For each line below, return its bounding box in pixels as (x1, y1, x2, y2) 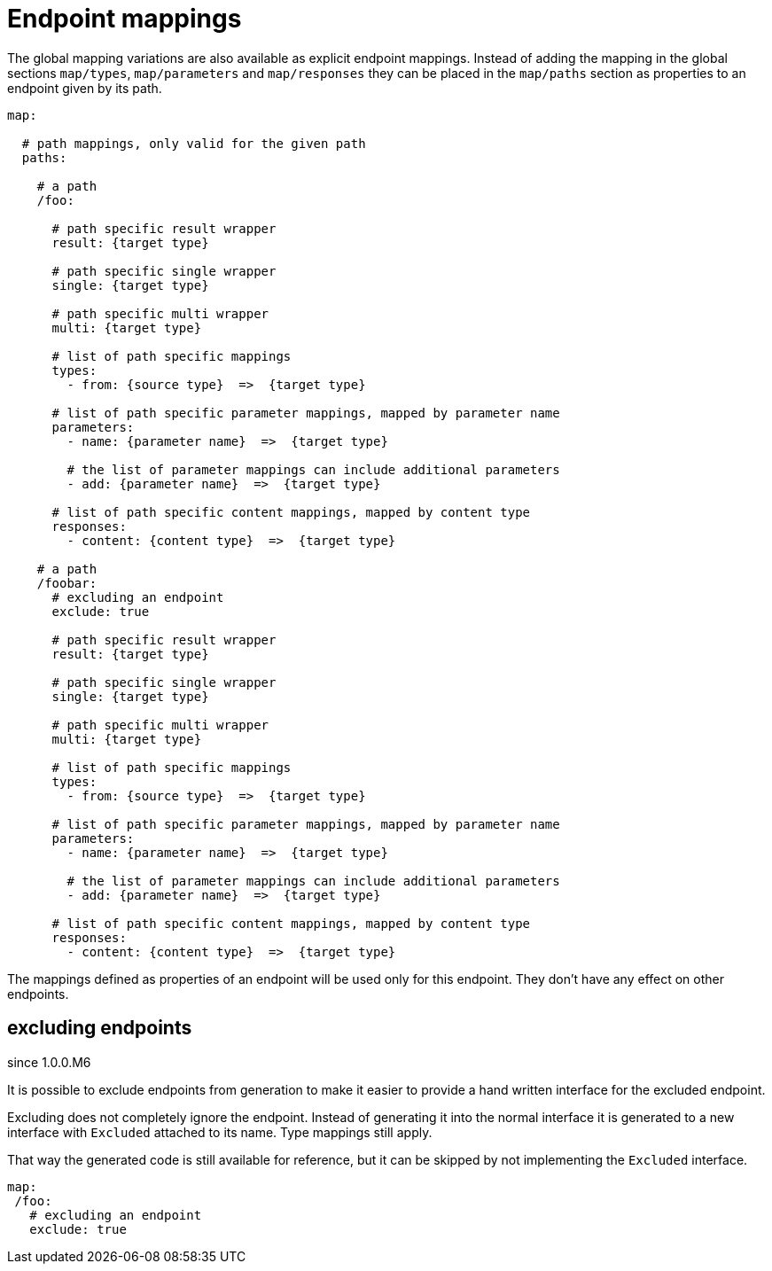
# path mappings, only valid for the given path (21, 136, 366, 151)
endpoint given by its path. (7, 80, 162, 96)
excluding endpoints (7, 1017, 192, 1040)
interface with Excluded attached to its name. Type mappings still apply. (7, 1124, 433, 1140)
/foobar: (36, 575, 97, 590)
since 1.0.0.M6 (7, 1054, 91, 1070)
